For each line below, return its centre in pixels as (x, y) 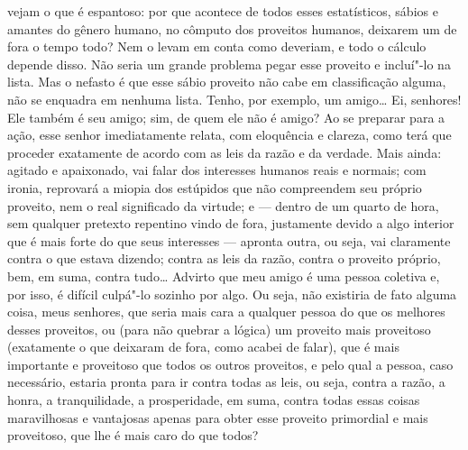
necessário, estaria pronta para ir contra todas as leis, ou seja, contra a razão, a (226, 382)
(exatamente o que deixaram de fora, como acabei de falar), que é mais (203, 347)
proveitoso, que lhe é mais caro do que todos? (133, 435)
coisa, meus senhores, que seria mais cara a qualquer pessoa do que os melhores (226, 312)
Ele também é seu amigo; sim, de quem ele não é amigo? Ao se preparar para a (226, 117)
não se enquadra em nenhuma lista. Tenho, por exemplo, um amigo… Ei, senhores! (234, 99)
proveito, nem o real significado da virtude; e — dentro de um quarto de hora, (223, 205)
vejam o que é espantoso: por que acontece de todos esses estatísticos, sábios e (223, 11)
